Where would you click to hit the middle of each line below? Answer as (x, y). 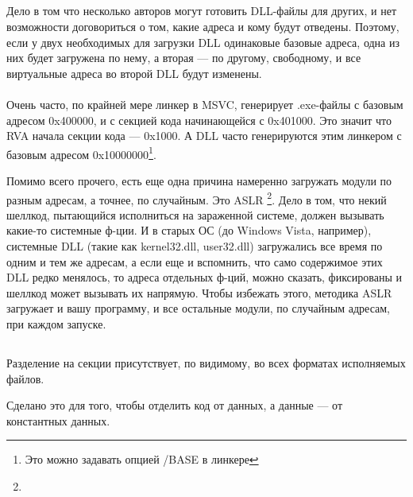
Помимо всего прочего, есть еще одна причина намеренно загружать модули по (199, 180)
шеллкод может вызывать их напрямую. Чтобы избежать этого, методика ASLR (199, 292)
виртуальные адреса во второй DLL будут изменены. (134, 73)
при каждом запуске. (56, 323)
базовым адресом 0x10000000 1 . (81, 153)
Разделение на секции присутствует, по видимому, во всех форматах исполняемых (206, 362)
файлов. (25, 378)
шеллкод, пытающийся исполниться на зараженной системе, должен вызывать (195, 214)
